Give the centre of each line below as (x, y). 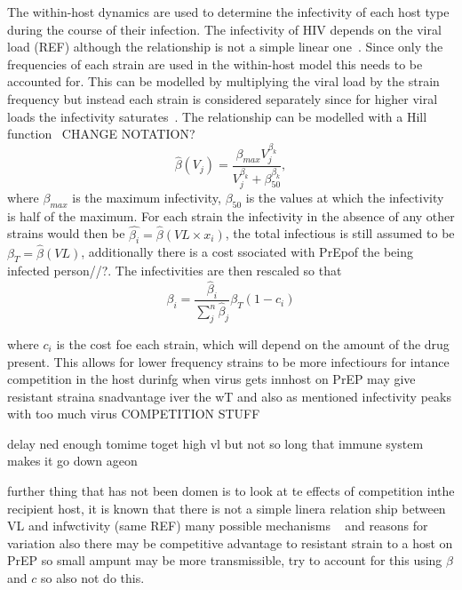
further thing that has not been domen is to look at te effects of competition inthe (231, 491)
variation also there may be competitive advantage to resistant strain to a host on (230, 542)
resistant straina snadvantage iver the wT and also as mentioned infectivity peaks (229, 396)
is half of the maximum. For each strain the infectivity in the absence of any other (231, 215)
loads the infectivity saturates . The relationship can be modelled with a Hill (217, 116)
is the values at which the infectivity (345, 197)
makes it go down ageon (72, 461)
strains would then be (66, 233)
